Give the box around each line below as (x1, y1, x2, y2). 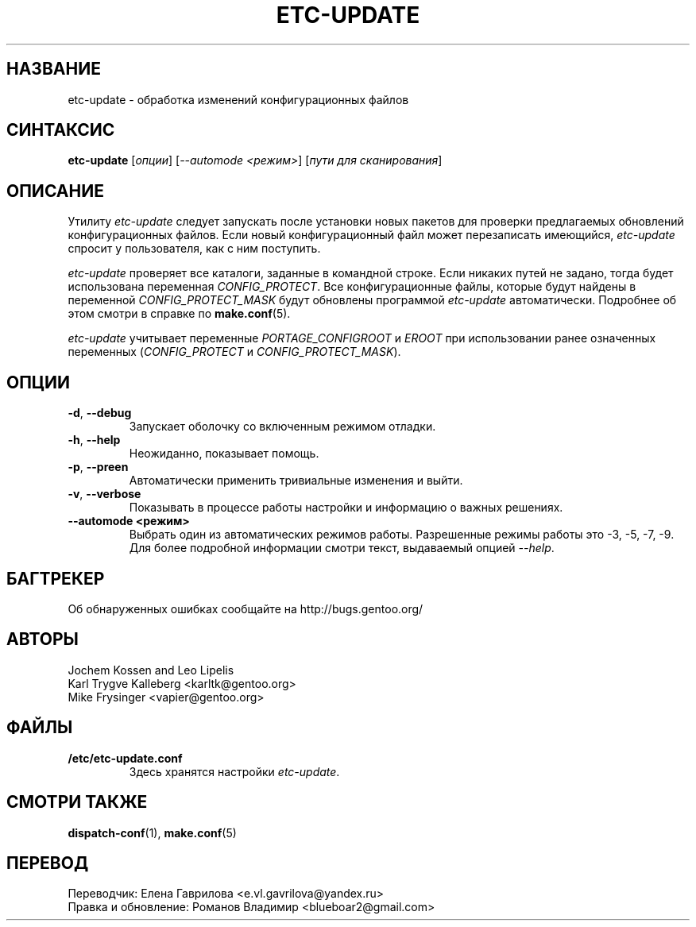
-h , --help (68, 433, 121, 447)
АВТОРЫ (6, 629, 79, 650)
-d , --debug (68, 406, 132, 420)
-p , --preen (68, 460, 129, 474)
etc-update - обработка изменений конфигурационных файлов (68, 92, 409, 106)
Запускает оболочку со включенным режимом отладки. (129, 419, 436, 434)
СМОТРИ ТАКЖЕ (6, 792, 148, 813)
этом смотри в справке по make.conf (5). (68, 307, 291, 321)
